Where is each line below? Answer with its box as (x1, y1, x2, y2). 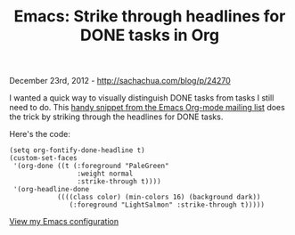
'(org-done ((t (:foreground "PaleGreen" (12, 162, 169, 171)
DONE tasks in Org (79, 25, 220, 45)
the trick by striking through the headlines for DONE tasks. (9, 111, 224, 122)
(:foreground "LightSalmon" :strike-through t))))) (69, 200, 266, 210)
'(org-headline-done (12, 185, 90, 194)
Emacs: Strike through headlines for (13, 6, 286, 27)
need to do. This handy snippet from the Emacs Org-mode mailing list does (9, 102, 285, 113)
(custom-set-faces (9, 154, 78, 163)
